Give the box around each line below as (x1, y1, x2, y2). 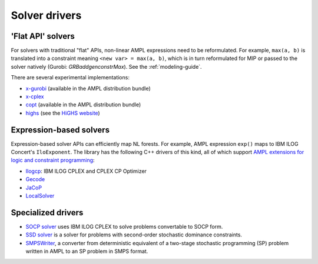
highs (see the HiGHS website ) (25, 109, 100, 116)
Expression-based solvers (11, 125, 110, 135)
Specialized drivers (11, 208, 84, 218)
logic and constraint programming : (11, 156, 95, 164)
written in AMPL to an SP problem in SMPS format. (25, 248, 148, 255)
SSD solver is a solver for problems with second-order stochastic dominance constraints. (25, 231, 243, 238)
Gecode (25, 176, 45, 183)
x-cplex (25, 93, 44, 100)
